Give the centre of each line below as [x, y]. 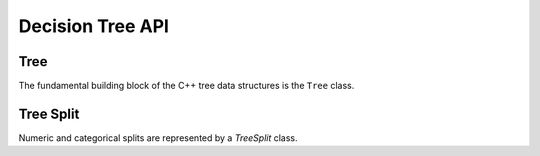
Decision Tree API [94, 26]
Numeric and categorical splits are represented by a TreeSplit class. [158, 137]
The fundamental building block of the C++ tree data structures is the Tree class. [186, 86]
